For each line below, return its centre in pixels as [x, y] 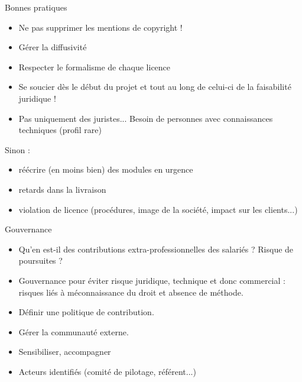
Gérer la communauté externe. [74, 331]
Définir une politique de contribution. [86, 312]
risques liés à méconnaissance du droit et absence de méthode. [131, 292]
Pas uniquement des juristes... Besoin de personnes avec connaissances [146, 118]
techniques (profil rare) [60, 130]
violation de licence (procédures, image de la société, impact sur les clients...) [158, 209]
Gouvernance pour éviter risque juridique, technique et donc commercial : [152, 280]
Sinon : [17, 149]
